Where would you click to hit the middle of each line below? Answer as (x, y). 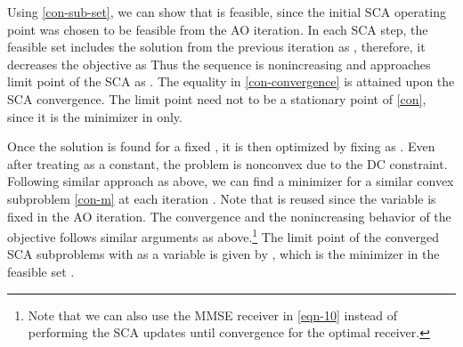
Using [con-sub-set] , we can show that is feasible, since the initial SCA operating (227, 12)
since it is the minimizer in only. (95, 116)
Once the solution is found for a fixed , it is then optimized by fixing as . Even (221, 146)
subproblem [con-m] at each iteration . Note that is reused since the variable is (222, 198)
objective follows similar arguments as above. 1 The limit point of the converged (223, 235)
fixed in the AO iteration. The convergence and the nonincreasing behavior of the (229, 216)
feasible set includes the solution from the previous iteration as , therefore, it (216, 47)
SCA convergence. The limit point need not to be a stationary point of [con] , (217, 98)
